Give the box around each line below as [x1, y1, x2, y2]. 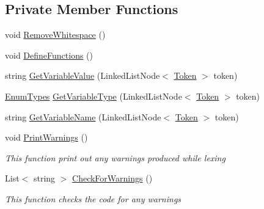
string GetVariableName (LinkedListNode [5, 110, 161, 123]
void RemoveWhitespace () [5, 28, 106, 41]
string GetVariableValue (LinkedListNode [5, 69, 160, 82]
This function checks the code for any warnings [5, 192, 182, 205]
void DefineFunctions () [5, 48, 94, 61]
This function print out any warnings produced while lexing [5, 151, 226, 164]
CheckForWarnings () [72, 172, 153, 185]
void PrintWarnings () [5, 131, 88, 144]
